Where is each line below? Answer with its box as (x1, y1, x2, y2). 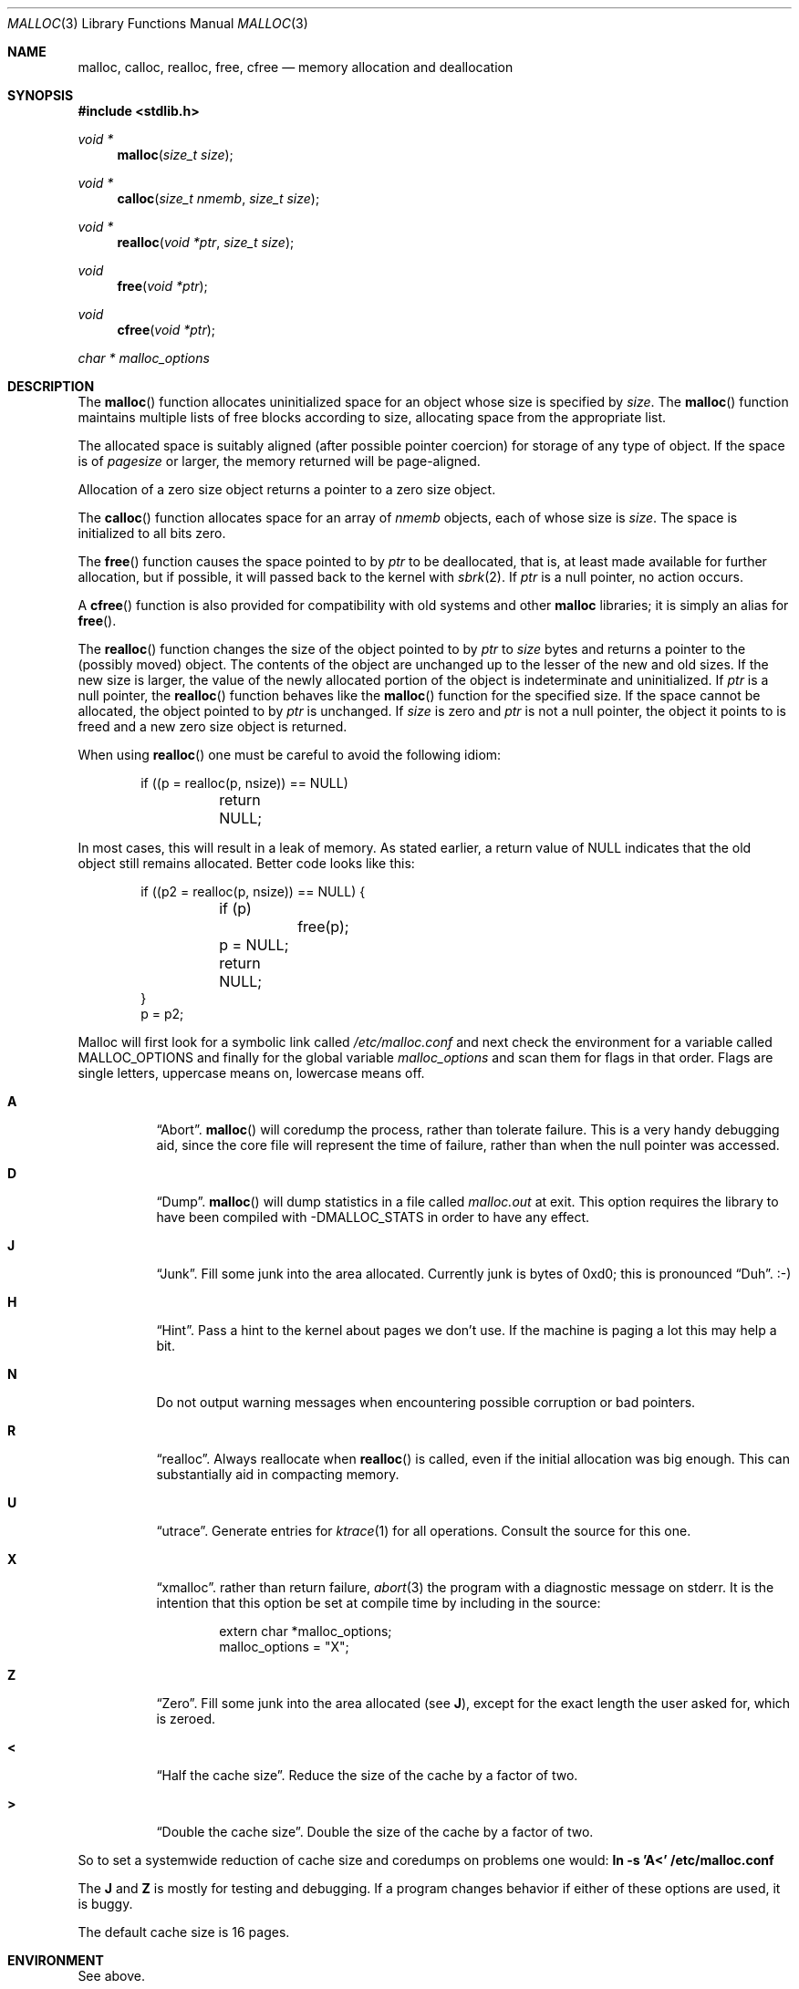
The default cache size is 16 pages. (78, 1924, 290, 1940)
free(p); (297, 917, 349, 936)
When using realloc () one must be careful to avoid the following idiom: (78, 747, 502, 762)
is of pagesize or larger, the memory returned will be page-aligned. (78, 453, 481, 469)
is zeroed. (156, 1711, 215, 1726)
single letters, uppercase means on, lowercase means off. (78, 1065, 425, 1081)
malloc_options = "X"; (219, 1639, 349, 1654)
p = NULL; (219, 936, 289, 954)
